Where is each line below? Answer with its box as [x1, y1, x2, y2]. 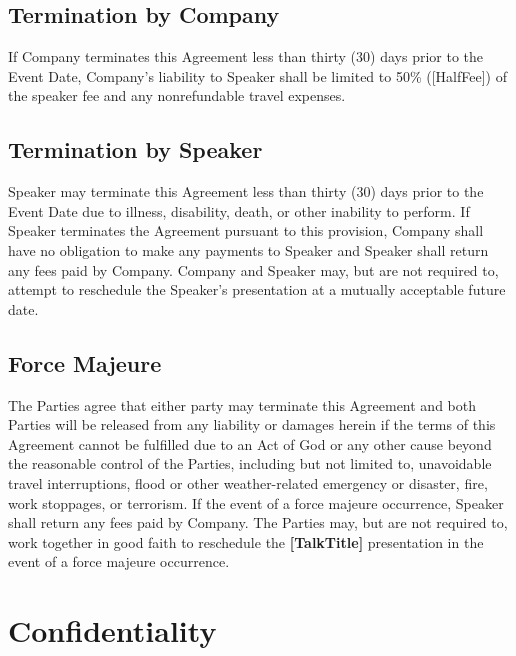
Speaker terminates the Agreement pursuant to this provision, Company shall [8, 220, 484, 241]
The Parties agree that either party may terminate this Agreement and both [8, 394, 477, 415]
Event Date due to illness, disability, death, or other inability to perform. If [8, 200, 470, 221]
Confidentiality [8, 610, 217, 651]
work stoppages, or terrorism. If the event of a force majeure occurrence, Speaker [8, 492, 504, 513]
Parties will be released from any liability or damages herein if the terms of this [8, 414, 496, 435]
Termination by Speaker [8, 134, 263, 165]
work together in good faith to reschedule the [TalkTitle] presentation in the [8, 531, 484, 552]
